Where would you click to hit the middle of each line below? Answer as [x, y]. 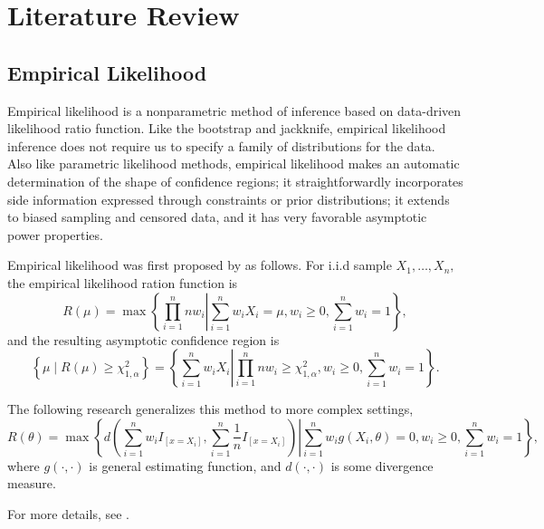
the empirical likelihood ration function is [123, 282]
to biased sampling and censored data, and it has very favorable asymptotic [217, 217]
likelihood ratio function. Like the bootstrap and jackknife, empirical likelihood [227, 128]
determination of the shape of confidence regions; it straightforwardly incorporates [235, 181]
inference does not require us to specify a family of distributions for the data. [221, 145]
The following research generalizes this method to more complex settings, [210, 409]
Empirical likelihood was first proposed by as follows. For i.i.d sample [200, 265]
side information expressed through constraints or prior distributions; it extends [229, 199]
